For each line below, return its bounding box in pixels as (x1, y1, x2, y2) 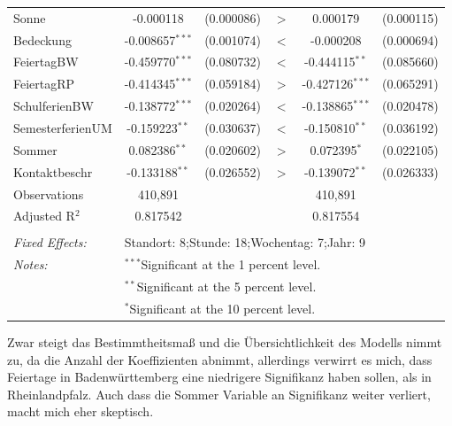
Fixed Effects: (13, 233, 87, 252)
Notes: (13, 255, 48, 274)
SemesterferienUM (13, 118, 112, 136)
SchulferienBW (13, 97, 94, 115)
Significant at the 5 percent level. (136, 277, 317, 296)
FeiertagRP (13, 74, 75, 93)
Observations (13, 184, 84, 203)
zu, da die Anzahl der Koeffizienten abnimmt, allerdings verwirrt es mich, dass (7, 350, 433, 368)
